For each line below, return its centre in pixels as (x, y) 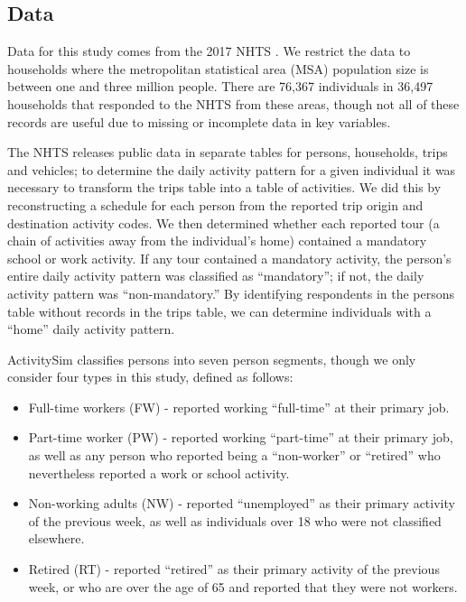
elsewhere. (56, 538)
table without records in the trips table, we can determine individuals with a (219, 311)
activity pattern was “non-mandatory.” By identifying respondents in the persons (231, 293)
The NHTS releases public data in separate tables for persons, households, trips (228, 152)
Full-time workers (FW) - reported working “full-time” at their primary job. (239, 407)
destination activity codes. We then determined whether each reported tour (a (224, 222)
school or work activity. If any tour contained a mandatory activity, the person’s (229, 258)
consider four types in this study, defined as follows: (150, 377)
